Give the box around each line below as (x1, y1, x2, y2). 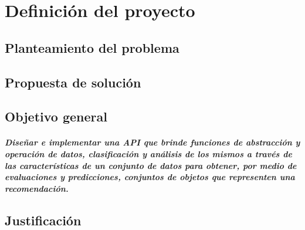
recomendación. (5, 182, 69, 194)
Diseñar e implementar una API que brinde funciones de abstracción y (5, 136, 300, 148)
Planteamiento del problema (5, 38, 179, 56)
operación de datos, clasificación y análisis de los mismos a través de (5, 147, 292, 160)
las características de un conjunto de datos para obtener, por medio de (5, 159, 297, 171)
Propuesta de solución (5, 73, 141, 91)
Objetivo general (5, 107, 107, 126)
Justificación (5, 211, 82, 229)
